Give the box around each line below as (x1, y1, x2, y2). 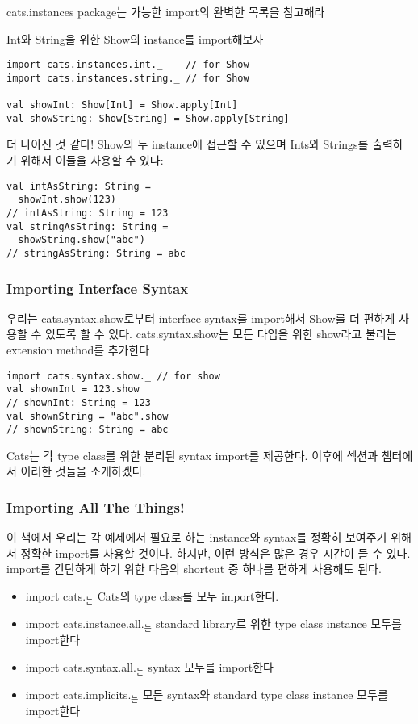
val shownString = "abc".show (6, 410, 169, 422)
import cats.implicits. (25, 686, 132, 703)
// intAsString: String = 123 (6, 207, 169, 219)
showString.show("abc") (18, 234, 145, 246)
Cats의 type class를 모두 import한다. (97, 588, 279, 605)
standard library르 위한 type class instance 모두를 (156, 615, 402, 632)
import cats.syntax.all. (25, 659, 136, 676)
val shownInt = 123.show (6, 383, 140, 395)
